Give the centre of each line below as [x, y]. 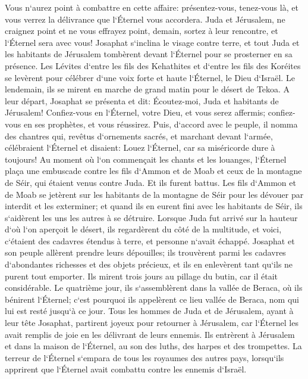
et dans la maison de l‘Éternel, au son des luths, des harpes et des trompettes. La [153, 346]
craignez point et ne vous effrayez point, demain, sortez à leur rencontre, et [142, 31]
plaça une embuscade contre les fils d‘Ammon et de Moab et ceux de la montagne [153, 171]
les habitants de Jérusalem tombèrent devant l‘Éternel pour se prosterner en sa [149, 54]
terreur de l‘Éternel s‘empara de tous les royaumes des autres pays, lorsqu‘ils [144, 357]
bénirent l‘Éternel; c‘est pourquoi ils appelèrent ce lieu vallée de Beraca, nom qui [152, 299]
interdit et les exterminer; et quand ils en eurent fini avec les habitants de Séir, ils [154, 206]
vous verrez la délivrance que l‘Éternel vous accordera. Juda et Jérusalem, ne [145, 19]
